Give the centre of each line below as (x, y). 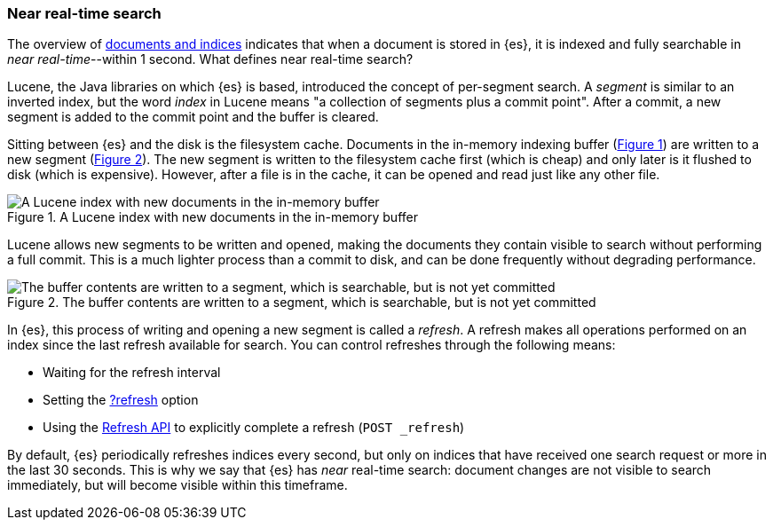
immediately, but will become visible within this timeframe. (177, 485)
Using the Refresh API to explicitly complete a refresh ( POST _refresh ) (254, 428)
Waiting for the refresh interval (132, 373)
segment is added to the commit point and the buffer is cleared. (193, 117)
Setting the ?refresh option (121, 400)
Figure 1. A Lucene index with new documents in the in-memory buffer (213, 217)
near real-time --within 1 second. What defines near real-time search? (210, 59)
